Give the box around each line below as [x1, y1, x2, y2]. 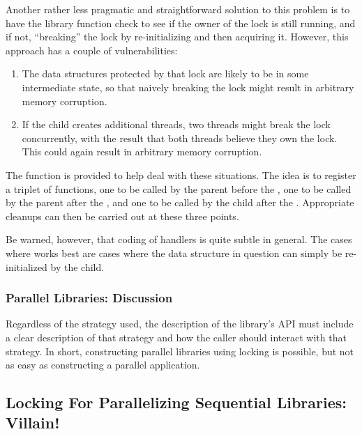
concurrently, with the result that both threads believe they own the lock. [22, 130, 338, 145]
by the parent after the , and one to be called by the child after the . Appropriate [6, 195, 354, 210]
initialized [6, 259, 47, 274]
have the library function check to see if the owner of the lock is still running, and [6, 15, 356, 30]
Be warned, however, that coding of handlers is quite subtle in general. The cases [6, 232, 352, 247]
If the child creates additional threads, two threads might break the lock [22, 117, 331, 132]
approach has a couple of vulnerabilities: [6, 42, 178, 57]
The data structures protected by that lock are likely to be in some [22, 66, 309, 81]
